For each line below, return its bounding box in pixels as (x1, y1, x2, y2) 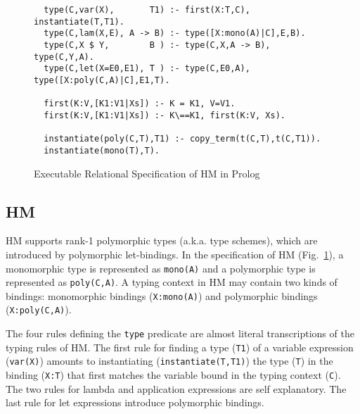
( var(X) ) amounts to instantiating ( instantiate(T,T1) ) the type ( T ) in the (6, 353, 333, 368)
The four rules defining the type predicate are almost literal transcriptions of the (6, 326, 354, 341)
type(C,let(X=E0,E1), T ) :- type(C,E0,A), (44, 63, 250, 74)
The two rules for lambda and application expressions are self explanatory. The (6, 381, 347, 396)
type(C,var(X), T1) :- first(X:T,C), (44, 5, 250, 15)
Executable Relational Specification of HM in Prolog (34, 165, 260, 180)
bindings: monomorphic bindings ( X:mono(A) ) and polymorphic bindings (6, 288, 318, 303)
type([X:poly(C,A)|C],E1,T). (34, 75, 170, 85)
